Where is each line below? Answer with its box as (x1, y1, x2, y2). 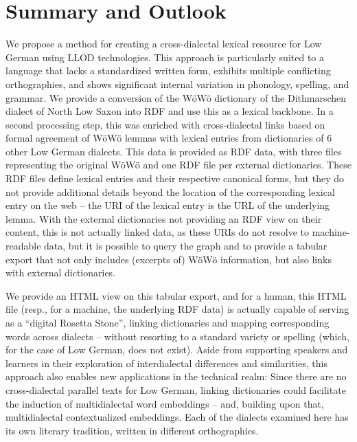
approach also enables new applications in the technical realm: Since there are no (5, 369, 347, 384)
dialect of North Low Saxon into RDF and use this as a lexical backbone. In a (5, 104, 334, 118)
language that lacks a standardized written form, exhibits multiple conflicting (5, 63, 331, 78)
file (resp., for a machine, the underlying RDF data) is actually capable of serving (5, 302, 349, 316)
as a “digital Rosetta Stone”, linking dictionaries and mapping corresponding (5, 316, 330, 329)
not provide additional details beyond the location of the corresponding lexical (5, 184, 335, 199)
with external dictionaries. (5, 265, 116, 280)
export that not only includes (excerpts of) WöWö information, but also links (5, 252, 332, 266)
